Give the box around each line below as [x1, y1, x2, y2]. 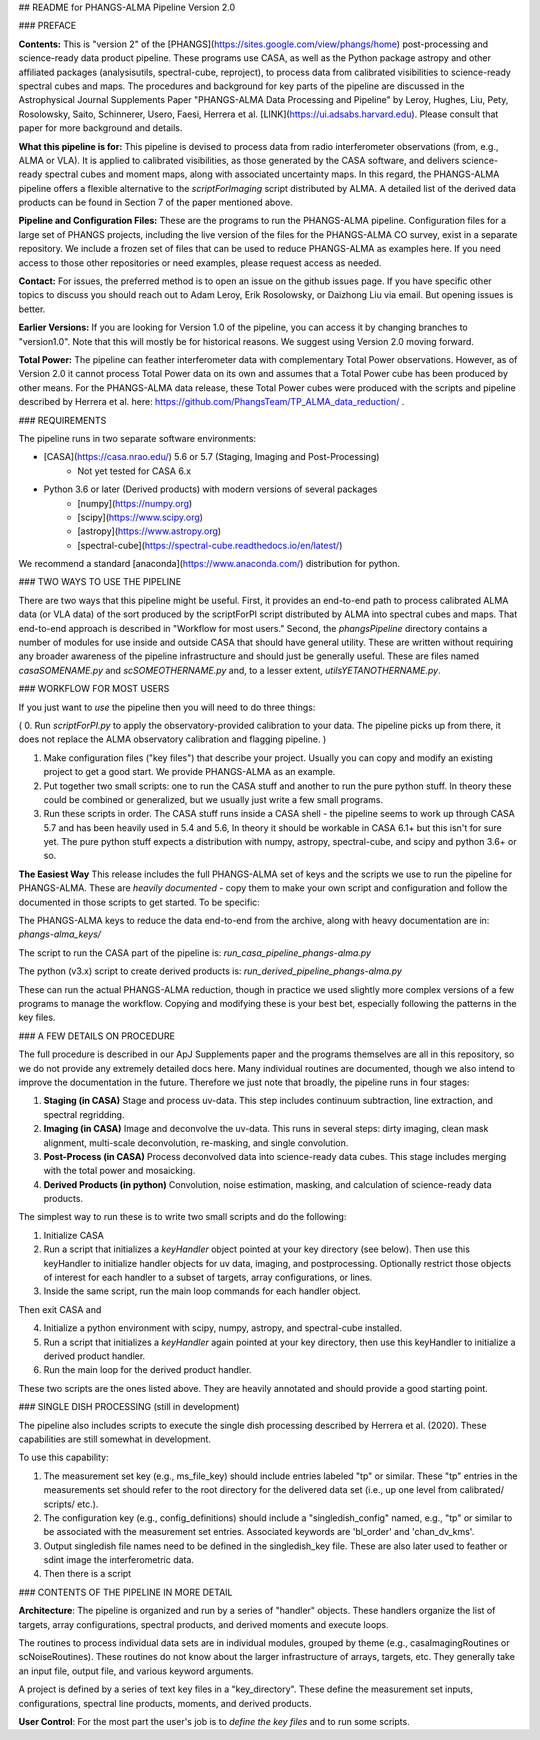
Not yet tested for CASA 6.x [77, 465, 192, 477]
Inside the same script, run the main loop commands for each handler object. [43, 1285, 362, 1297]
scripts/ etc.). [43, 1498, 99, 1510]
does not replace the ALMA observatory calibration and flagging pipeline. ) [18, 733, 327, 745]
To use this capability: [18, 1451, 109, 1464]
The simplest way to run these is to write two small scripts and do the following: [18, 1211, 347, 1223]
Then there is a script [43, 1568, 132, 1580]
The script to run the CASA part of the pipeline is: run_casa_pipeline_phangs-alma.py [18, 946, 372, 959]
